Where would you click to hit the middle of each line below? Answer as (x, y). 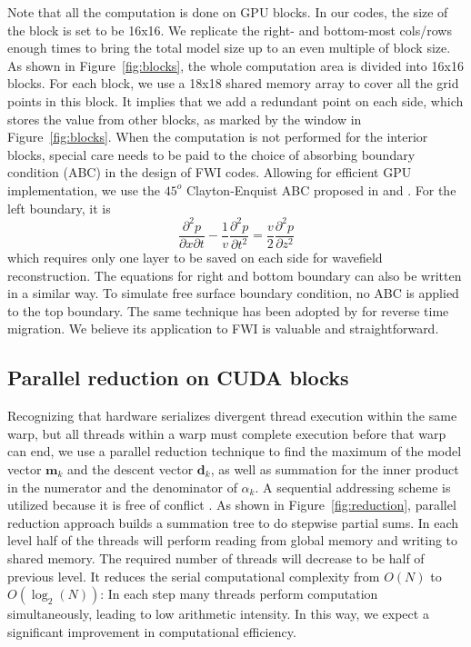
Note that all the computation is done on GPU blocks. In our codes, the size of (228, 12)
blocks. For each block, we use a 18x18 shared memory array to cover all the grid (233, 83)
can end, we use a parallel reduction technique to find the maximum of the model (235, 451)
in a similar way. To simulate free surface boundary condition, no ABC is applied (233, 293)
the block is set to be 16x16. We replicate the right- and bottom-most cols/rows (230, 30)
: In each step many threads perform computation (239, 594)
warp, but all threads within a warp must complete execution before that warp (227, 433)
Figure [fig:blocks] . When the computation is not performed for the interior (218, 137)
